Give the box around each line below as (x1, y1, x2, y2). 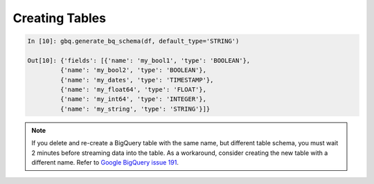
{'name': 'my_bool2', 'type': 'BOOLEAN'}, (60, 66, 207, 74)
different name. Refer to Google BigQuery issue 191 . (31, 158, 179, 167)
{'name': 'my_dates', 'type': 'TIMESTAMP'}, (60, 76, 214, 84)
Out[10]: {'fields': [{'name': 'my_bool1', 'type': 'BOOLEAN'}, (27, 56, 251, 64)
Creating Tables (12, 10, 107, 26)
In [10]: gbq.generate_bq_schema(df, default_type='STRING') (27, 37, 240, 45)
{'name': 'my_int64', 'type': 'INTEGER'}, (60, 95, 207, 103)
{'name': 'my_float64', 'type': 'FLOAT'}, (60, 86, 207, 93)
